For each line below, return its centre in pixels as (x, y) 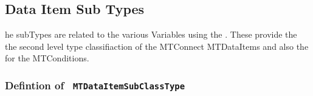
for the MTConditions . (47, 58)
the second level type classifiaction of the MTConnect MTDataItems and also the (157, 46)
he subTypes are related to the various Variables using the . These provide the (151, 34)
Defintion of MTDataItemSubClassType (95, 85)
